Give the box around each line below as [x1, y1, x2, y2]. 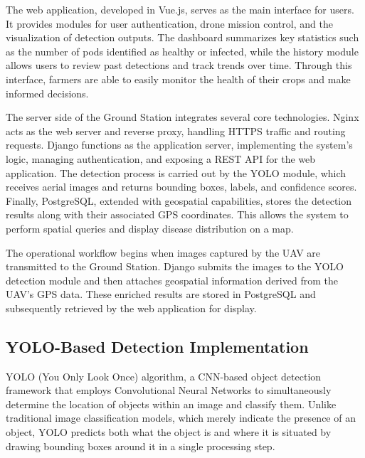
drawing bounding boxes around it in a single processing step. [6, 438, 275, 453]
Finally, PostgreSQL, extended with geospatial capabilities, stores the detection [6, 193, 352, 208]
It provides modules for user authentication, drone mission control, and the [6, 16, 333, 31]
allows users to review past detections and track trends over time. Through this [6, 58, 352, 73]
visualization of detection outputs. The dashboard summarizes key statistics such [6, 30, 359, 45]
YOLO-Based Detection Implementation [6, 335, 309, 357]
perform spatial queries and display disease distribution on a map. [6, 220, 294, 235]
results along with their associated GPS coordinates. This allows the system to [6, 207, 349, 222]
